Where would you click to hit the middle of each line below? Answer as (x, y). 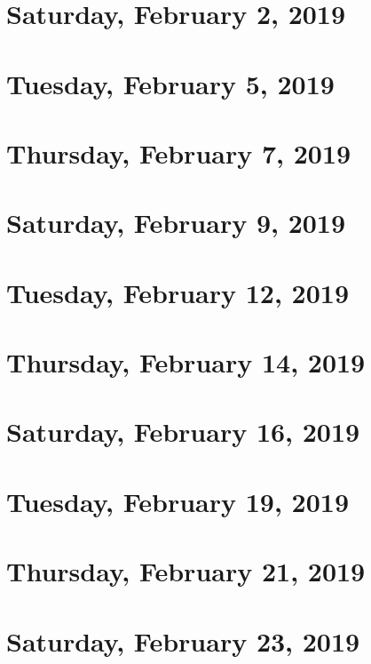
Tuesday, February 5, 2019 (170, 83)
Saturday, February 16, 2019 (183, 432)
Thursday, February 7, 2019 (179, 152)
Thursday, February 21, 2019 (186, 571)
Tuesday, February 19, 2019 (178, 501)
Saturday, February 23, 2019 (183, 640)
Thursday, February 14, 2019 (186, 362)
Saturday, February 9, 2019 (176, 223)
